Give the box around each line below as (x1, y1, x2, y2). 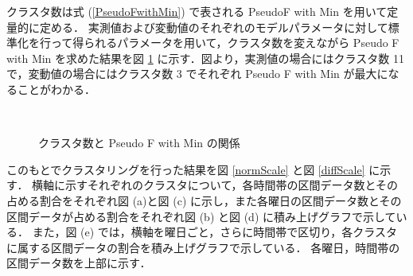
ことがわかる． (17, 80, 95, 97)
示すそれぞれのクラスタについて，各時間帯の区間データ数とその (65, 177, 398, 193)
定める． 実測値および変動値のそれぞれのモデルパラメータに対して (39, 18, 388, 35)
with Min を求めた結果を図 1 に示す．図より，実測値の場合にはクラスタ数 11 (6, 49, 404, 66)
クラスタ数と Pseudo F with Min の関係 (38, 134, 240, 151)
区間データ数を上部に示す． (6, 255, 151, 271)
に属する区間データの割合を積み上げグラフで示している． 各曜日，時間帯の (6, 239, 400, 255)
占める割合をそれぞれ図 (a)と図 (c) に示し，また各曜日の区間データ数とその (6, 192, 402, 208)
